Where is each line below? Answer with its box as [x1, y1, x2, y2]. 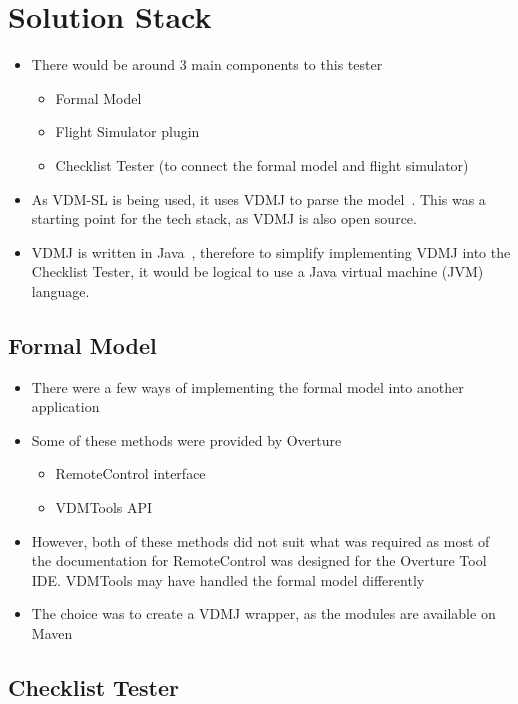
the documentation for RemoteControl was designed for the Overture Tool [31, 550, 487, 571]
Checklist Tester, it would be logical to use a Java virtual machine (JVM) [31, 261, 484, 282]
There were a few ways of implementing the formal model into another [31, 376, 464, 397]
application [31, 396, 100, 417]
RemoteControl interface [55, 463, 206, 484]
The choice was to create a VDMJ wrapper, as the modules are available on [31, 603, 496, 624]
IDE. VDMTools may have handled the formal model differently [31, 569, 425, 590]
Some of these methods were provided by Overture [31, 429, 342, 450]
